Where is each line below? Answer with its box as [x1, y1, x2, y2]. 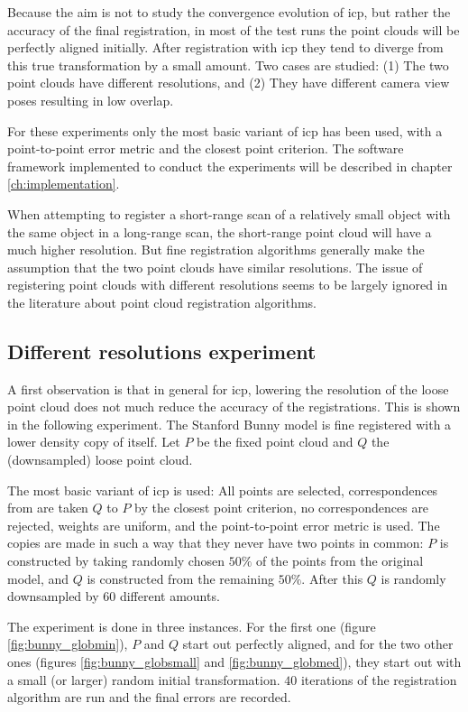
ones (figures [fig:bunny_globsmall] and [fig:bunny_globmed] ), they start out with [7, 652, 462, 671]
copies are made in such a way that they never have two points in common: [7, 533, 424, 552]
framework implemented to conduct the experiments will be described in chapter [7, 156, 453, 175]
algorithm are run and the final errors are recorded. [7, 688, 291, 707]
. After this [301, 569, 363, 587]
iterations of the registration [300, 670, 457, 689]
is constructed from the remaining [87, 569, 275, 587]
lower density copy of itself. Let [7, 432, 180, 451]
